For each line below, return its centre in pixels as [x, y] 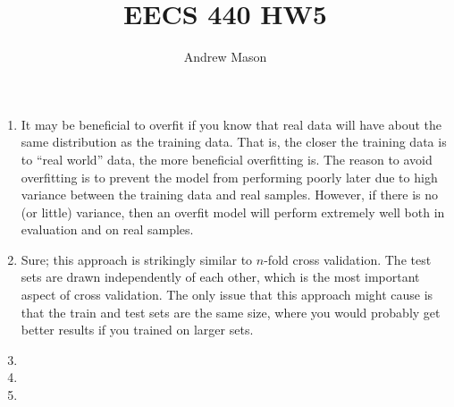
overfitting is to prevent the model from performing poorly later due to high [229, 177]
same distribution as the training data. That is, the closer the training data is [234, 142]
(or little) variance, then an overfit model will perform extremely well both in [233, 212]
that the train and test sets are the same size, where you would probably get [231, 312]
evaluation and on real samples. [107, 229]
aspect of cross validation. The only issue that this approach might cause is [227, 295]
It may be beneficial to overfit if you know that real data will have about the [231, 124]
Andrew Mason [225, 57]
